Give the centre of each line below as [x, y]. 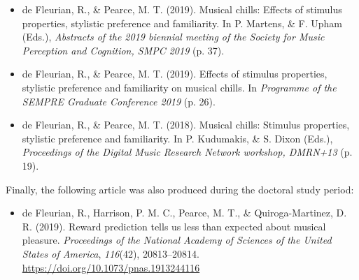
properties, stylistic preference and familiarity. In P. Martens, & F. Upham [182, 23]
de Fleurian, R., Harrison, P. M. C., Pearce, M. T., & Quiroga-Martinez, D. [184, 213]
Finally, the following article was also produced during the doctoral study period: [180, 189]
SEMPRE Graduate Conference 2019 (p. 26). [119, 101]
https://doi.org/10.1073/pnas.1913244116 [111, 267]
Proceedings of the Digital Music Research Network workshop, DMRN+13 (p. [187, 152]
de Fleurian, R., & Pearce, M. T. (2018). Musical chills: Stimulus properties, [186, 125]
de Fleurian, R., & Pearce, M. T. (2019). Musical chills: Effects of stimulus [182, 9]
